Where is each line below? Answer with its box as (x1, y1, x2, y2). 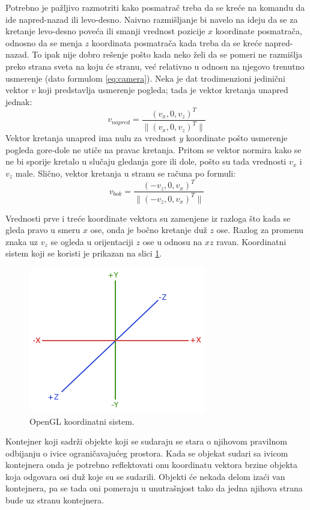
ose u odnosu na (142, 235, 202, 247)
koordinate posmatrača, (215, 25, 302, 37)
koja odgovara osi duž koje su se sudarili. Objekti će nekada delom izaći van (5, 470, 285, 482)
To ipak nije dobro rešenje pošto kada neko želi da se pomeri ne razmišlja (32, 48, 303, 61)
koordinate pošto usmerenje (186, 132, 288, 144)
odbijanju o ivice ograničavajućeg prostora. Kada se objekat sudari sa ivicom (5, 446, 288, 459)
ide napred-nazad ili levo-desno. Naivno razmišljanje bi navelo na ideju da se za (5, 13, 298, 25)
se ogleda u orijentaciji (50, 235, 133, 247)
